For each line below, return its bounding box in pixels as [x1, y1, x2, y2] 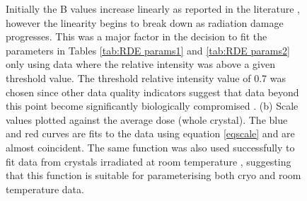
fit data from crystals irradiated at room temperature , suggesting [6, 154, 291, 168]
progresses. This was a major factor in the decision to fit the [6, 29, 267, 44]
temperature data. [6, 181, 84, 196]
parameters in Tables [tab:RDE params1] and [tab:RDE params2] [6, 42, 290, 57]
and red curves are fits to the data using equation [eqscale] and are [6, 126, 295, 141]
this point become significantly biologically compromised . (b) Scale [6, 98, 299, 113]
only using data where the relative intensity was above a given [6, 57, 276, 71]
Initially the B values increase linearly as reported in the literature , [6, 1, 301, 16]
